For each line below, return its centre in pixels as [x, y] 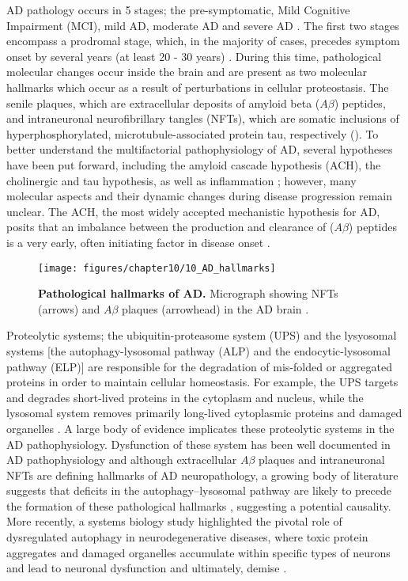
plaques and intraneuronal [322, 459]
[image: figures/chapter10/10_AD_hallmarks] [157, 268]
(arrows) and [69, 308]
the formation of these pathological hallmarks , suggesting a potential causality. [199, 505]
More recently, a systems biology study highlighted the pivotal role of [174, 521]
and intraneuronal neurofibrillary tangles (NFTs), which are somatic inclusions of [203, 118]
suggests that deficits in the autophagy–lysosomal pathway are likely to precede [199, 490]
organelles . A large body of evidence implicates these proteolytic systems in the [200, 428]
